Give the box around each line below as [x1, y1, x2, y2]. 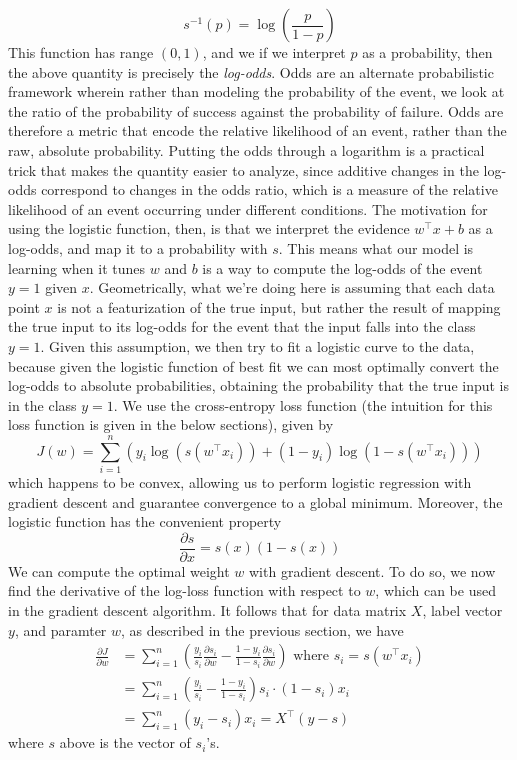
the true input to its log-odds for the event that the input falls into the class [8, 316, 476, 337]
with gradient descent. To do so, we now [249, 560, 496, 581]
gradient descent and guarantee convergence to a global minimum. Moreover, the [8, 491, 503, 512]
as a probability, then [362, 42, 493, 62]
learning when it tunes [8, 257, 146, 278]
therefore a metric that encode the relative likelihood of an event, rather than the [8, 120, 507, 141]
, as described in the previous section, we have [121, 619, 404, 640]
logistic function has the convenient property [8, 511, 282, 532]
